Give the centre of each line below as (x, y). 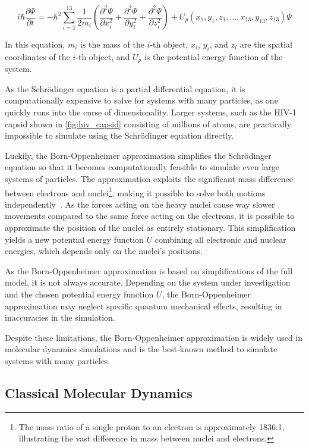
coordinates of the (37, 56)
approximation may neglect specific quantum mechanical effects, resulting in (144, 306)
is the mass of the (112, 44)
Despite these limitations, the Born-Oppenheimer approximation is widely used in (154, 337)
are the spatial (266, 44)
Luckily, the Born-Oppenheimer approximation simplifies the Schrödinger (138, 155)
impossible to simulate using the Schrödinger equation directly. (119, 135)
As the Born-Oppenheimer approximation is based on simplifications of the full (149, 270)
